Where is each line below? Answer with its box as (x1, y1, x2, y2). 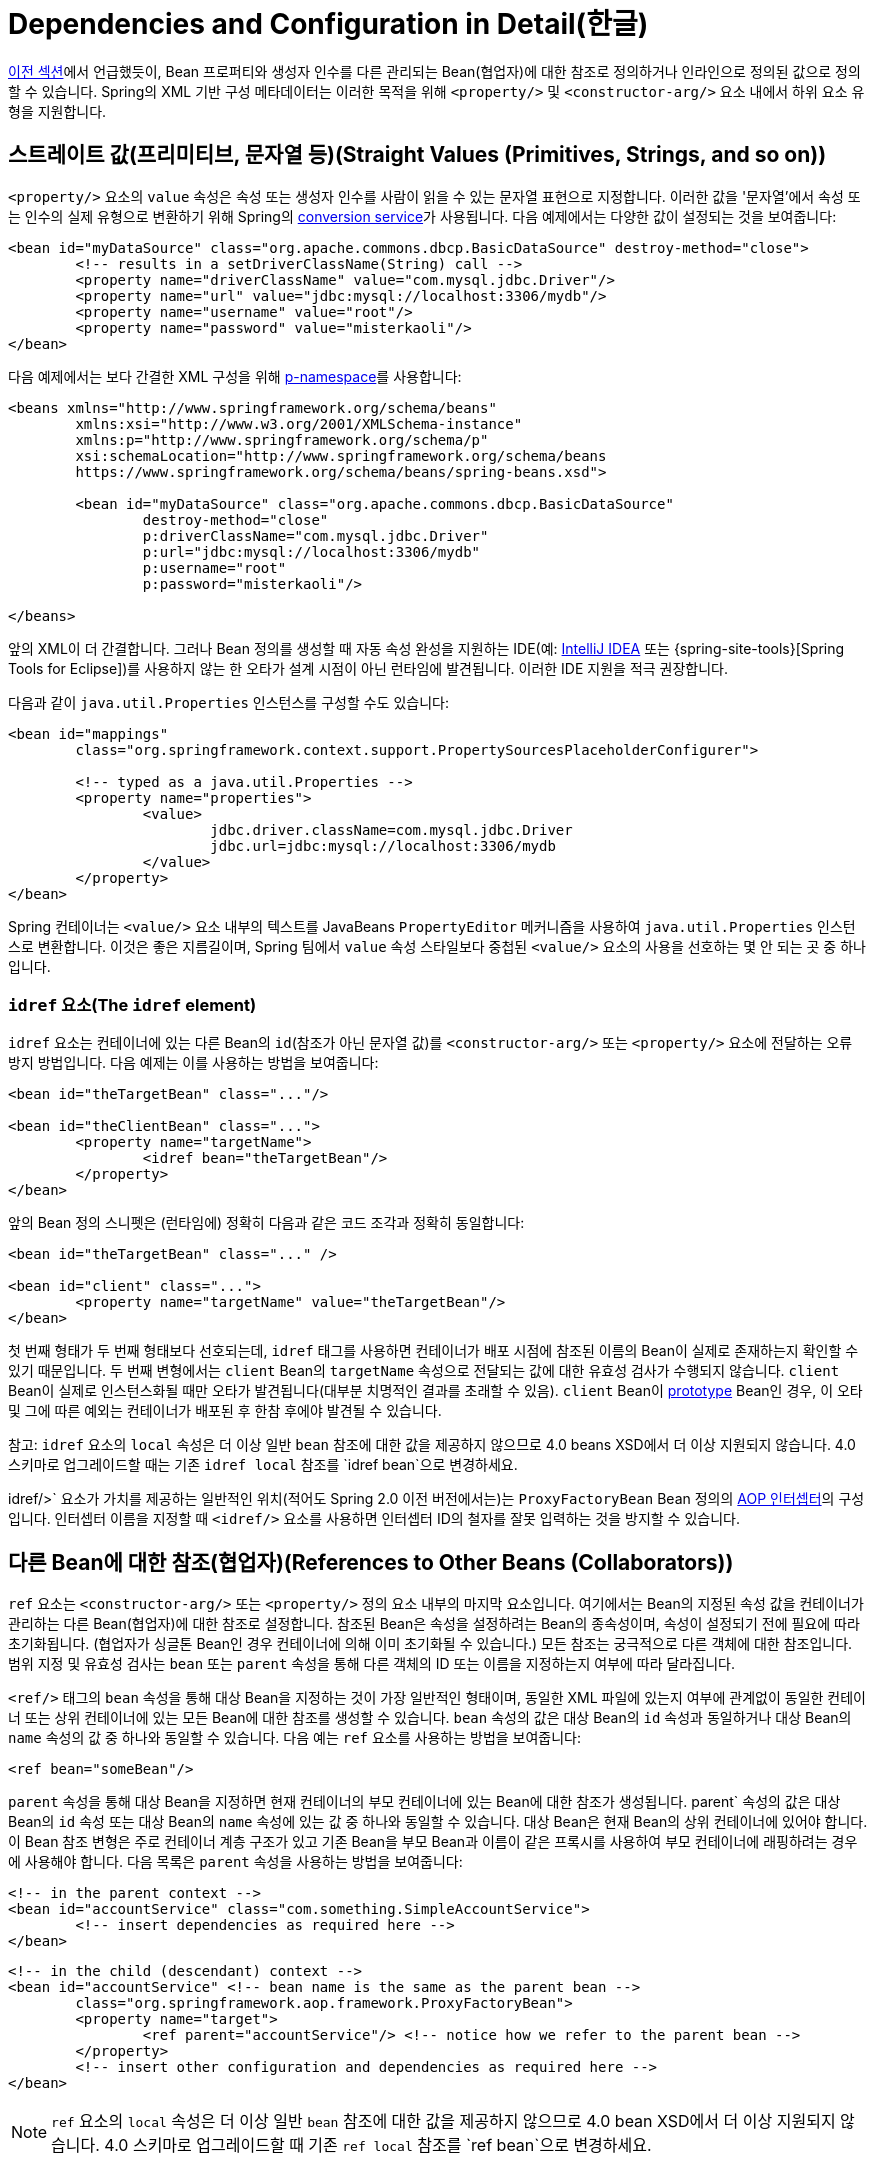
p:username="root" (142, 559, 287, 576)
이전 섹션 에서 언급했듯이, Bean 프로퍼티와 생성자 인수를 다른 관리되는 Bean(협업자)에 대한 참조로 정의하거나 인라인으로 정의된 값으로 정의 (8, 62, 861, 80)
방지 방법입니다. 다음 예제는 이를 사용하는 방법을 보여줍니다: (8, 1054, 379, 1072)
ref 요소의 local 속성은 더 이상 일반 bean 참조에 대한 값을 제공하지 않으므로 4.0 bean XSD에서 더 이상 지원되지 (51, 2111, 836, 2132)
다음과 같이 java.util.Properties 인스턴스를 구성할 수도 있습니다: (8, 693, 449, 711)
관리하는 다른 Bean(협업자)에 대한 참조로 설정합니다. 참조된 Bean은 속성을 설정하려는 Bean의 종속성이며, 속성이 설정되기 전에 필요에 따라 (8, 1615, 860, 1633)
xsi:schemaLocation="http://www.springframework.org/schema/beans (75, 447, 607, 464)
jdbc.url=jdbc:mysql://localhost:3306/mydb (210, 837, 556, 854)
